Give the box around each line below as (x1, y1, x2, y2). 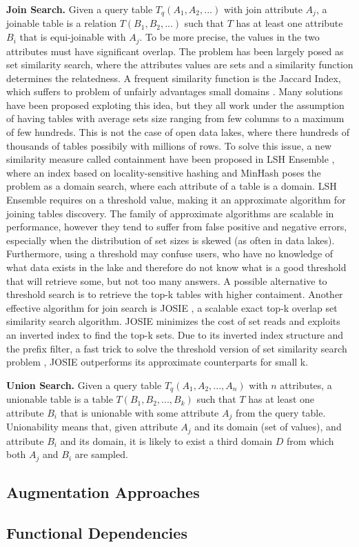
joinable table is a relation (6, 16, 116, 30)
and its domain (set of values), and (194, 419, 342, 434)
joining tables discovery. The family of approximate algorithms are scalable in (6, 206, 334, 220)
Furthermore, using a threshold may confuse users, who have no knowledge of (6, 246, 334, 261)
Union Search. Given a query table (6, 377, 162, 392)
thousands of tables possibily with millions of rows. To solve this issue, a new (6, 138, 332, 152)
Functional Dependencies (6, 521, 187, 543)
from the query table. (235, 405, 326, 419)
